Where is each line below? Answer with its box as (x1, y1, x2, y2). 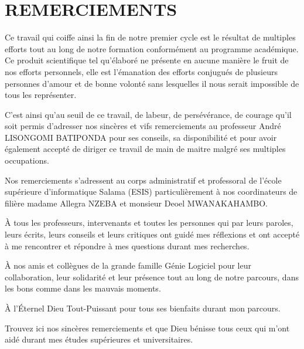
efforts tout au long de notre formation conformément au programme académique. (5, 42, 299, 55)
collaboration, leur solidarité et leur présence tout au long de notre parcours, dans (5, 270, 299, 283)
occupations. (5, 154, 49, 167)
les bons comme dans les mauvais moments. (5, 282, 161, 294)
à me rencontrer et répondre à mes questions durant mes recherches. (5, 239, 250, 252)
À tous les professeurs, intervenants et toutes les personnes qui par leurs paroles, (5, 216, 293, 229)
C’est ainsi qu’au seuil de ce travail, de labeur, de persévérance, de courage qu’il (5, 108, 292, 120)
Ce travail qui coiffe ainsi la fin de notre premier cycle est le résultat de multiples (5, 31, 296, 43)
